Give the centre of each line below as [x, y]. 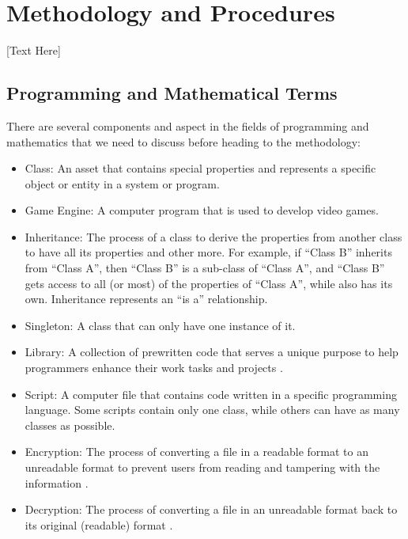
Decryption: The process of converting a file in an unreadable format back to [211, 509]
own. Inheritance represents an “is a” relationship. [146, 299]
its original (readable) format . [99, 524]
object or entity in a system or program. [122, 183]
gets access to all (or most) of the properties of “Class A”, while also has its [209, 283]
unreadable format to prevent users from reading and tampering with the [202, 467]
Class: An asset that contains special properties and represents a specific [200, 168]
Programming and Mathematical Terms [172, 93]
